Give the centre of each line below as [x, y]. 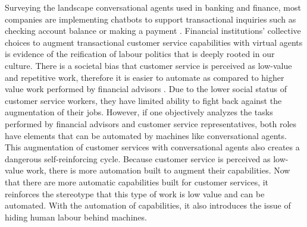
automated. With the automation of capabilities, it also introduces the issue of [148, 205]
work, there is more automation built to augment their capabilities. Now [158, 170]
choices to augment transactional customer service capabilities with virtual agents [154, 42]
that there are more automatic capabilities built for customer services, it [137, 182]
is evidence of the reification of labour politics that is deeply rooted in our [140, 54]
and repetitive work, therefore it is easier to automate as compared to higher [145, 77]
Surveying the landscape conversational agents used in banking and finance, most [153, 7]
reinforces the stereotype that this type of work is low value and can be [135, 193]
